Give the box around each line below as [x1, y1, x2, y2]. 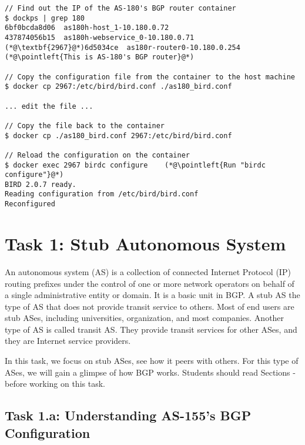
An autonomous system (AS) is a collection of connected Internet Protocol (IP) [5, 265, 291, 277]
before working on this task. [5, 377, 105, 390]
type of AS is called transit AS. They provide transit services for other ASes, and [5, 323, 297, 335]
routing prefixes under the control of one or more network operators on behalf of [5, 277, 294, 289]
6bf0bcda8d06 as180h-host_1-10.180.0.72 [5, 24, 169, 32]
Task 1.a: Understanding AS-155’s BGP [5, 406, 252, 424]
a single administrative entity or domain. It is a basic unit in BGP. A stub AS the [5, 289, 300, 301]
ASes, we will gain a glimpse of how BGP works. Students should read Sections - [5, 366, 296, 378]
